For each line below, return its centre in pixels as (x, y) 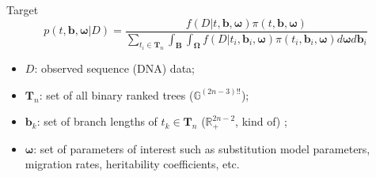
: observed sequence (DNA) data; (114, 68)
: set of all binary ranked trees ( (116, 94)
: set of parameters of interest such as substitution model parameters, (202, 148)
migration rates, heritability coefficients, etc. (132, 164)
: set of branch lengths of (97, 121)
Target (23, 9)
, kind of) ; (261, 121)
